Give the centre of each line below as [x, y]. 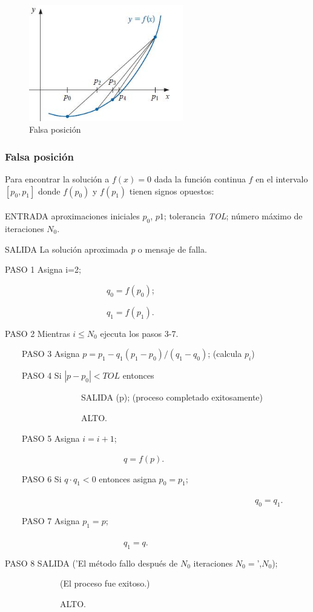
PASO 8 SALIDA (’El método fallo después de [91, 563]
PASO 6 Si [41, 478]
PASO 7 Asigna [51, 521]
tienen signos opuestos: [172, 191]
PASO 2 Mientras [38, 333]
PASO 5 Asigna [51, 438]
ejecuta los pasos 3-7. [139, 333]
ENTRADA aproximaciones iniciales [72, 216]
